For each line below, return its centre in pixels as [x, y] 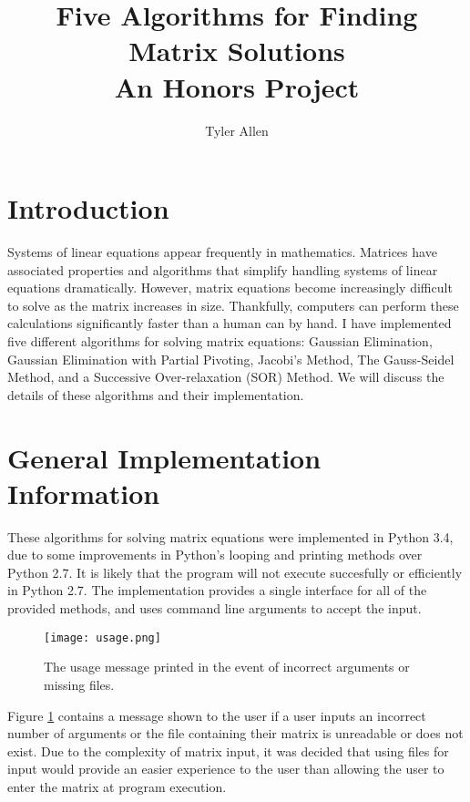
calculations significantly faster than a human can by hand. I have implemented [230, 323]
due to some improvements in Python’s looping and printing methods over [215, 555]
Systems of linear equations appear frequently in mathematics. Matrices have [222, 252]
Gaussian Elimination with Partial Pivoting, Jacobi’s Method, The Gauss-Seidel [231, 359]
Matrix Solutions [237, 51]
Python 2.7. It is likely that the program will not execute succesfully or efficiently [235, 572]
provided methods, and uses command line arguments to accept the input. [215, 608]
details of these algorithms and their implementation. [156, 394]
